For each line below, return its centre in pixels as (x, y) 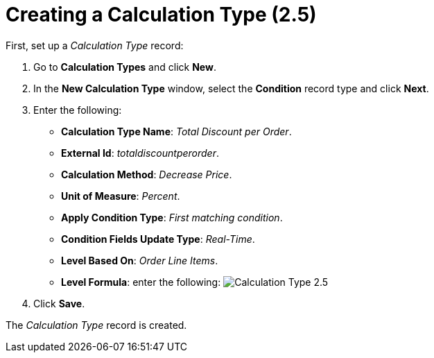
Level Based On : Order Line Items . (140, 260)
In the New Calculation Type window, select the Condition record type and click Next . (231, 88)
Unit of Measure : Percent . (121, 196)
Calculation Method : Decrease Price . (147, 174)
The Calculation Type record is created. (96, 325)
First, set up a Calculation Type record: (95, 45)
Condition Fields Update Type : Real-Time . (158, 239)
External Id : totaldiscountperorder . (140, 153)
